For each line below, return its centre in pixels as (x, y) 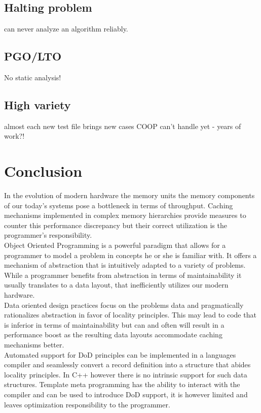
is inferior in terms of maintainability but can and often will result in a (114, 324)
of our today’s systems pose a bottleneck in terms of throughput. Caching (119, 205)
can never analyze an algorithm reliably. (66, 29)
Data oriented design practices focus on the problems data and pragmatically (124, 305)
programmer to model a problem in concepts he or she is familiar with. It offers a (130, 255)
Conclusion (43, 171)
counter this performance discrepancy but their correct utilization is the (116, 225)
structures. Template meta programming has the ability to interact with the (122, 384)
